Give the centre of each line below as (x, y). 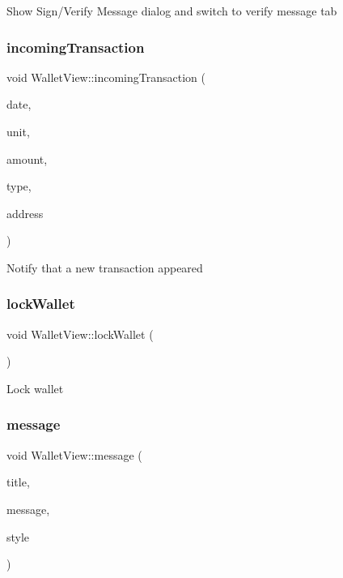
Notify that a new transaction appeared (105, 267)
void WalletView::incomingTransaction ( (106, 77)
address (25, 213)
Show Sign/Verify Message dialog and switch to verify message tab (172, 11)
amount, (27, 158)
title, (18, 482)
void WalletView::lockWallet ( (80, 334)
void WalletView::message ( (74, 454)
